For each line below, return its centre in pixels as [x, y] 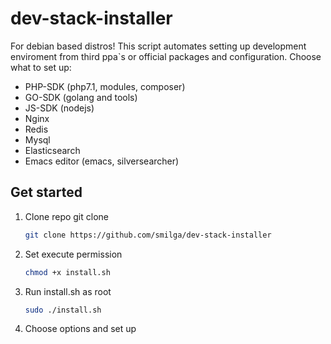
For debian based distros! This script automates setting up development [158, 46]
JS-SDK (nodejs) [59, 108]
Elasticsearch [52, 150]
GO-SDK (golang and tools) [81, 97]
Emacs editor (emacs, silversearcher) [102, 161]
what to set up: [41, 67]
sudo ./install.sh [63, 310]
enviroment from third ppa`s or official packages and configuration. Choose [166, 56]
